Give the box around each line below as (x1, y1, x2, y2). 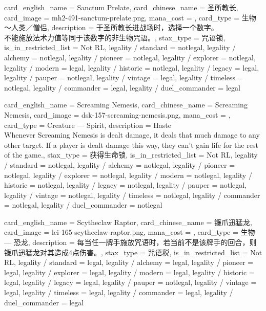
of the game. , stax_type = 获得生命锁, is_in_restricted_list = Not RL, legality (4, 149, 258, 160)
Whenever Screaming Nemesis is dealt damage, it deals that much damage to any (4, 129, 260, 140)
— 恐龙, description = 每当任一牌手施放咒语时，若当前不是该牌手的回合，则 (4, 237, 257, 248)
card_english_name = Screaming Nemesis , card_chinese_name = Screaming (4, 99, 248, 110)
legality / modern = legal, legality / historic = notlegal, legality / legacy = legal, (4, 62, 259, 73)
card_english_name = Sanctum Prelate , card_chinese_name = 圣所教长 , (4, 2, 238, 12)
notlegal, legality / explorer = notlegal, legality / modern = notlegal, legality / (4, 169, 252, 180)
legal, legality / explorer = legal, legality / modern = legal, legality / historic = (4, 266, 255, 277)
